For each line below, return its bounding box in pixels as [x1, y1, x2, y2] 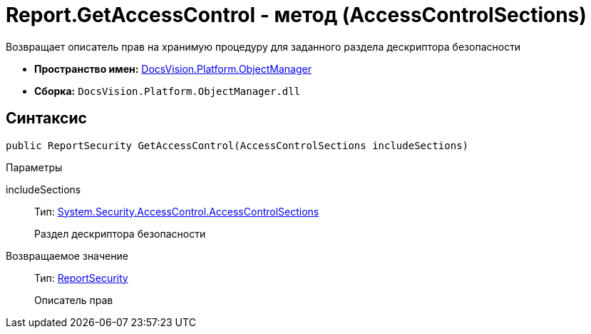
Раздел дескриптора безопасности [34, 227, 206, 240]
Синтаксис [6, 109, 87, 128]
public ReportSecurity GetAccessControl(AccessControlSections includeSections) [6, 139, 469, 151]
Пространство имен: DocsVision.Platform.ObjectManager [34, 62, 312, 75]
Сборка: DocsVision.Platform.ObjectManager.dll [34, 84, 301, 97]
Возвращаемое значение [6, 249, 128, 262]
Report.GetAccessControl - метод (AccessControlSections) [6, 3, 587, 27]
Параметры [6, 161, 63, 173]
